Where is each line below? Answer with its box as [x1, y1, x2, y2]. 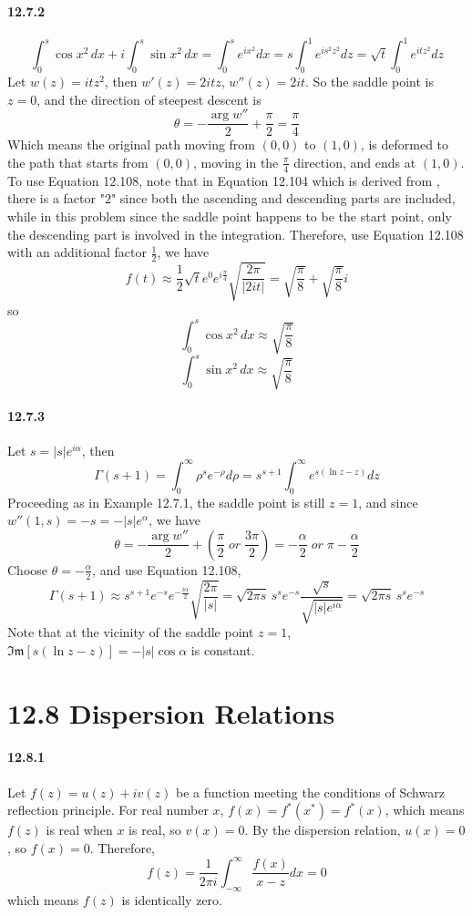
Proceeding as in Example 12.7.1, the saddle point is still [7, 492, 325, 511]
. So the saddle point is [305, 72, 434, 91]
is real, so [128, 820, 181, 839]
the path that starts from [7, 152, 149, 171]
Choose [7, 560, 48, 579]
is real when [46, 820, 113, 839]
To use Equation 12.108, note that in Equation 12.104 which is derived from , [7, 170, 440, 190]
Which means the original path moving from [7, 135, 256, 154]
